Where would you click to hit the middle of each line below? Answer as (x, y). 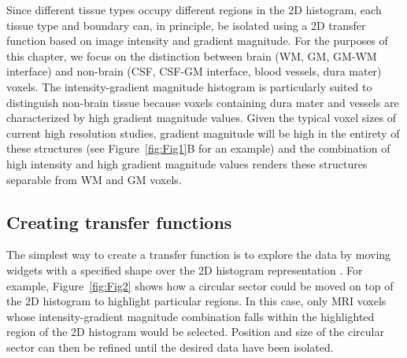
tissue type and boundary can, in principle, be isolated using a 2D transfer (186, 25)
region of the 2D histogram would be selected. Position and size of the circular (195, 332)
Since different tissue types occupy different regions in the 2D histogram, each (194, 9)
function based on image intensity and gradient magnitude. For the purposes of (197, 41)
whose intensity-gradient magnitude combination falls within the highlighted (191, 316)
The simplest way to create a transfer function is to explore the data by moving (199, 255)
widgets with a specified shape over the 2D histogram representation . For (185, 269)
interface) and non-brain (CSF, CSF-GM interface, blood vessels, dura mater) (194, 71)
